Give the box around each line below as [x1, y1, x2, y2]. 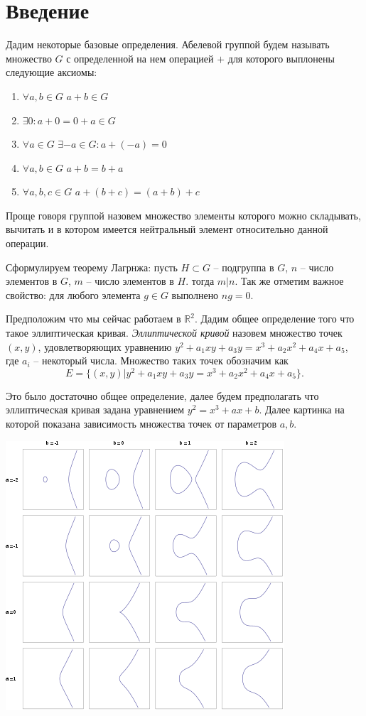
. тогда [185, 273, 215, 288]
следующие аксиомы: [6, 65, 97, 80]
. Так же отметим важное [235, 273, 344, 288]
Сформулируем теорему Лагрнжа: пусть [6, 259, 178, 274]
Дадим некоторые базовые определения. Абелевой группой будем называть [6, 37, 330, 52]
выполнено [171, 287, 219, 302]
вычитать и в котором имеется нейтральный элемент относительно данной [6, 222, 328, 237]
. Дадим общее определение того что [194, 311, 355, 326]
